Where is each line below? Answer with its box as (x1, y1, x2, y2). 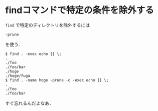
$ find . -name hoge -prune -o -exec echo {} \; (5, 77, 109, 82)
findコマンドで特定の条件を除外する (5, 4, 154, 16)
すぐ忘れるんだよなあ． (5, 100, 54, 106)
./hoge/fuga (5, 73, 30, 78)
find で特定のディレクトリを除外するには (5, 22, 90, 28)
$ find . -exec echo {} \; (5, 51, 62, 56)
